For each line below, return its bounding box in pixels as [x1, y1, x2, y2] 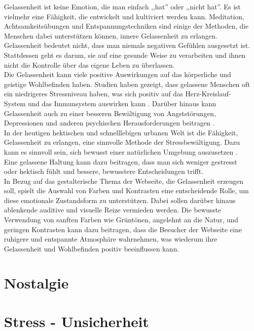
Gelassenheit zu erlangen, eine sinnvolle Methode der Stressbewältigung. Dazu [4, 137, 240, 147]
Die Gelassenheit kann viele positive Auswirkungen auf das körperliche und [4, 69, 231, 80]
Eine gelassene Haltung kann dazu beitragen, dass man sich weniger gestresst [4, 156, 237, 166]
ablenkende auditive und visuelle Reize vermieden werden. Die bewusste [4, 205, 221, 215]
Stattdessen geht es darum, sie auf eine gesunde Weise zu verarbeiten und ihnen [4, 49, 246, 60]
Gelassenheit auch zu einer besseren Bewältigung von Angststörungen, [4, 108, 216, 118]
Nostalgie [4, 272, 69, 292]
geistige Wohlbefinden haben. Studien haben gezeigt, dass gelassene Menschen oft [4, 79, 251, 89]
